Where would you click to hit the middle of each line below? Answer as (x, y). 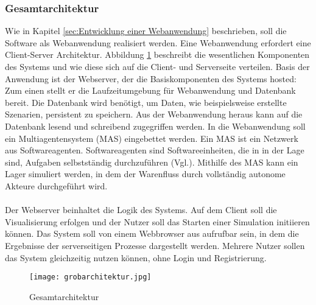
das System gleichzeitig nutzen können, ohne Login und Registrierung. (136, 257)
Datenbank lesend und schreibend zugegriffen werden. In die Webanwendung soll (155, 126)
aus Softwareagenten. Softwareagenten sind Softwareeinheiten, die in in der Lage (155, 150)
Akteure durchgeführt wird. (56, 185)
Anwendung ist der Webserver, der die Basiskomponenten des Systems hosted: (151, 78)
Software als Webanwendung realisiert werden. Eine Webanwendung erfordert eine (158, 42)
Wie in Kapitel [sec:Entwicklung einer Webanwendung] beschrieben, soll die (146, 31)
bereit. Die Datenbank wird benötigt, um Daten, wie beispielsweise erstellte (146, 102)
